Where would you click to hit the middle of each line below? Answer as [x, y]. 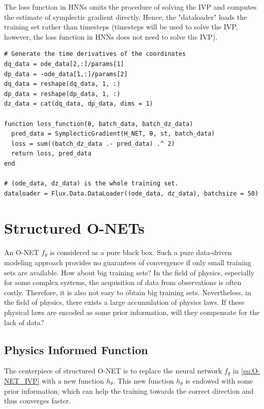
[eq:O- [251, 371]
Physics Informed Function [76, 349]
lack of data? [24, 322]
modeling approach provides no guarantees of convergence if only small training [128, 262]
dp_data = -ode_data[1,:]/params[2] [66, 74]
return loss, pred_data [51, 154]
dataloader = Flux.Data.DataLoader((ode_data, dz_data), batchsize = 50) [131, 193]
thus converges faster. [38, 401]
